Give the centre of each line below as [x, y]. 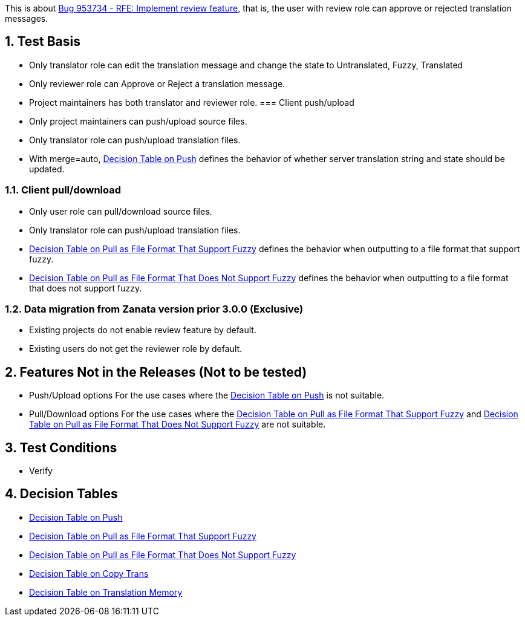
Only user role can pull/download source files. [121, 211]
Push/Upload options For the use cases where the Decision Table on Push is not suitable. [207, 395]
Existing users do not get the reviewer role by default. [136, 349]
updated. [47, 169]
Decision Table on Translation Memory [106, 592]
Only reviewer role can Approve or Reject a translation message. [157, 83]
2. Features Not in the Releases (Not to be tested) [156, 372]
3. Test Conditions [61, 447]
